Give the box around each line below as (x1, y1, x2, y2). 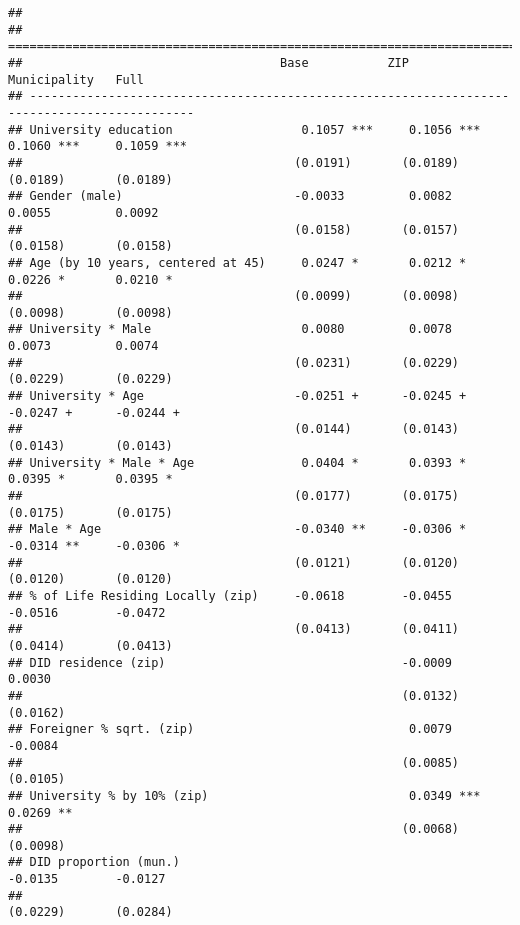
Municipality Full (8, 72, 145, 87)
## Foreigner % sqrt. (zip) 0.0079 (8, 722, 452, 737)
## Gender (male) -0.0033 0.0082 (8, 189, 452, 204)
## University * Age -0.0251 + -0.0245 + (8, 389, 467, 404)
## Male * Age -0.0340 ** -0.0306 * (8, 522, 467, 537)
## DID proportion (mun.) (8, 855, 180, 870)
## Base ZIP (8, 55, 409, 70)
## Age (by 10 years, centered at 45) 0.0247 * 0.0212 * (8, 255, 467, 270)
